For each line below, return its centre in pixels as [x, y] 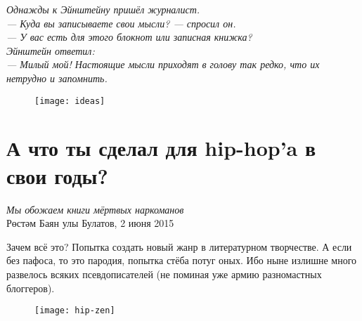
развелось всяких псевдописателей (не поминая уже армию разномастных [164, 274]
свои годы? [57, 175]
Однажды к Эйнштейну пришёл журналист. [103, 9]
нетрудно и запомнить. [57, 78]
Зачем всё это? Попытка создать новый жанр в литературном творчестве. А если [179, 246]
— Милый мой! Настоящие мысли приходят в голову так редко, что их [163, 64]
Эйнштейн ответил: [51, 50]
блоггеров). [31, 288]
